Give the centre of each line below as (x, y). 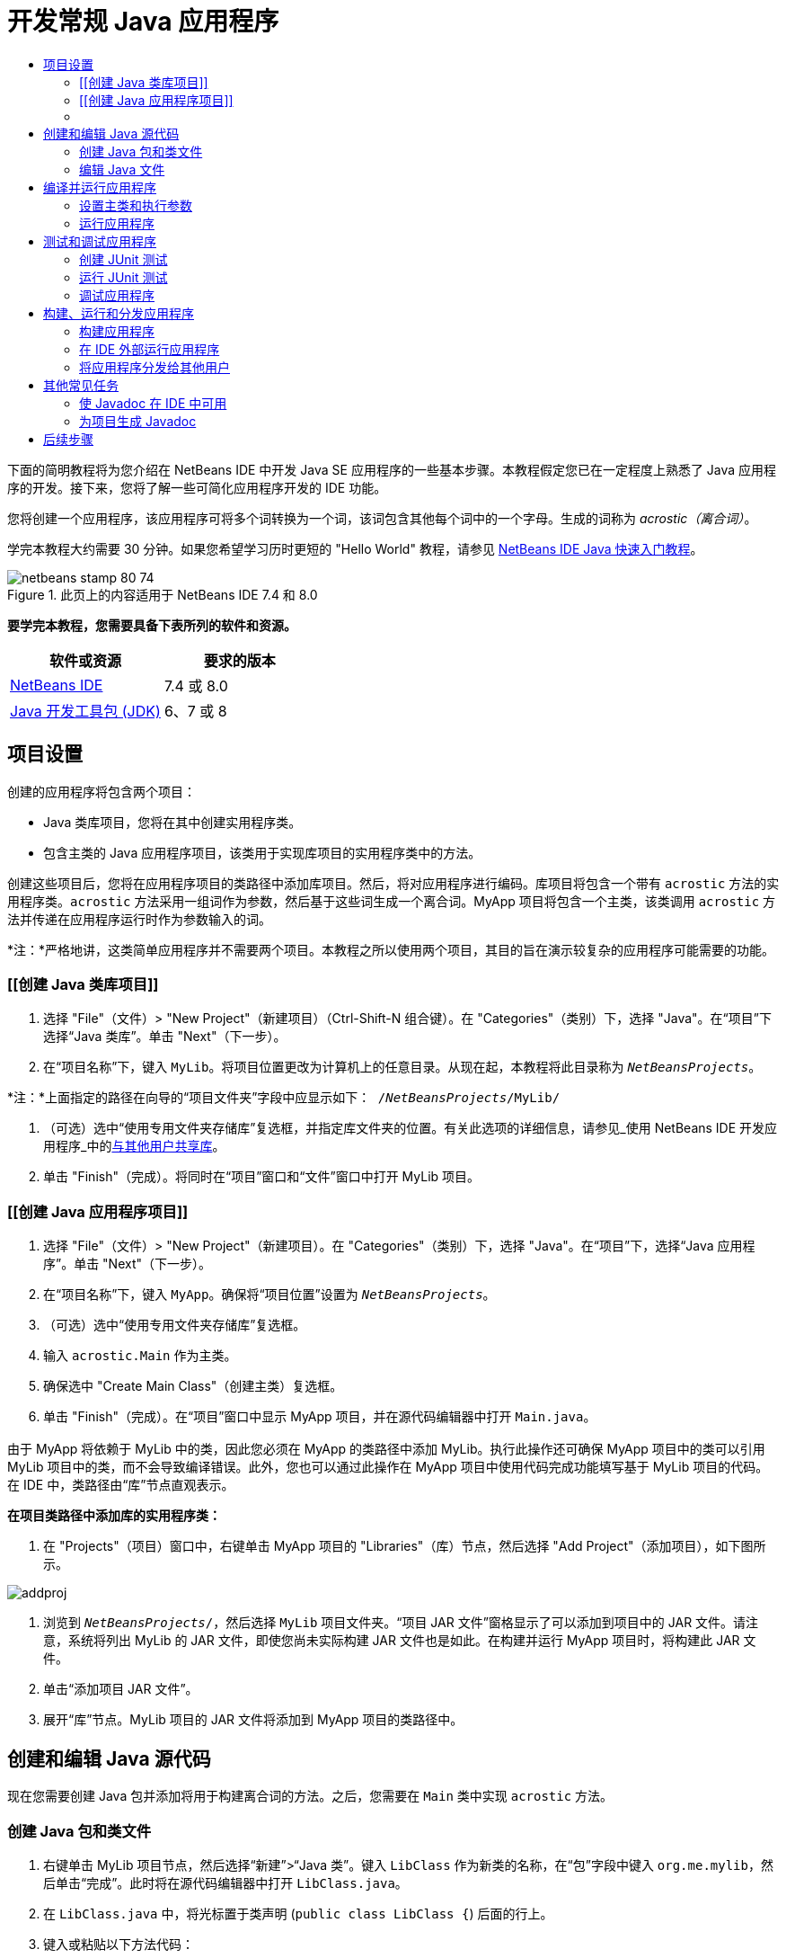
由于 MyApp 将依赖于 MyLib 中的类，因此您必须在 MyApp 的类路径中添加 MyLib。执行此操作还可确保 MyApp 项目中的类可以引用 (386, 1449)
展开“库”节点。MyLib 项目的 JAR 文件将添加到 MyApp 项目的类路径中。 (253, 1720)
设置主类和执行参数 (136, 205)
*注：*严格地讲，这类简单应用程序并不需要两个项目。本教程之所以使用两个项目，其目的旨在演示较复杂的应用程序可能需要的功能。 (391, 949)
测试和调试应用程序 (100, 241)
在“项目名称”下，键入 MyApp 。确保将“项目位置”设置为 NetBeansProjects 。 (269, 1295)
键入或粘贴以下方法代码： (119, 1945)
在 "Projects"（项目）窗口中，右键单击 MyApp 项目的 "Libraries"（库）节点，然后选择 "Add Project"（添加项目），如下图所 (405, 1546)
